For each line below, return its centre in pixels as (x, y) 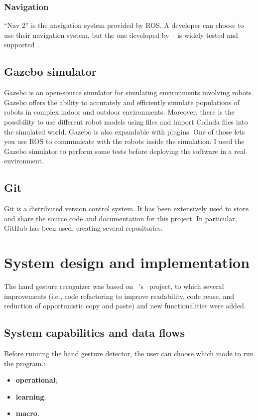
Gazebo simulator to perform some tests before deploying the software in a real (125, 151)
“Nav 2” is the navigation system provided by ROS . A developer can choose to (124, 25)
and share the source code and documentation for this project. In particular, (121, 218)
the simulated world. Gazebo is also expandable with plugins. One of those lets (125, 131)
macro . (27, 413)
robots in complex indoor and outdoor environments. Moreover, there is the (119, 112)
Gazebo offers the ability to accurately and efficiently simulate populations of (122, 102)
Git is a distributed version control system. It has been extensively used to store (126, 209)
